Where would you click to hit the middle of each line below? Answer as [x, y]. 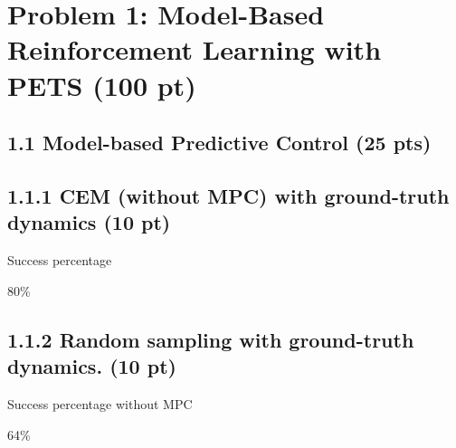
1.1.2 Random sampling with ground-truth [211, 339]
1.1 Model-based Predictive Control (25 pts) [219, 143]
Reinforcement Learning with [195, 49]
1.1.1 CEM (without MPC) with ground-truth [228, 195]
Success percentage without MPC [100, 403]
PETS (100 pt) [102, 85]
